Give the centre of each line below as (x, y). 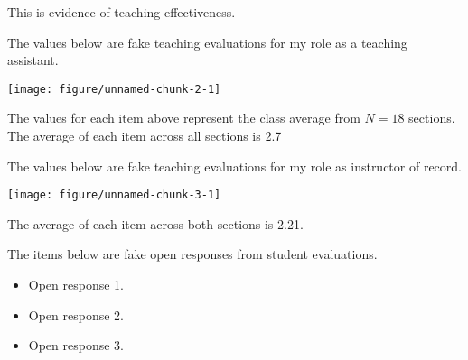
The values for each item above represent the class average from (184, 118)
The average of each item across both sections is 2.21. (155, 223)
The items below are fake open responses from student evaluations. (192, 254)
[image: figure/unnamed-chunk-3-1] (114, 195)
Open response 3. (76, 345)
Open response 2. (76, 314)
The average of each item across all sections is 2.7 (145, 136)
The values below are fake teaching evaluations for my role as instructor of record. (234, 166)
